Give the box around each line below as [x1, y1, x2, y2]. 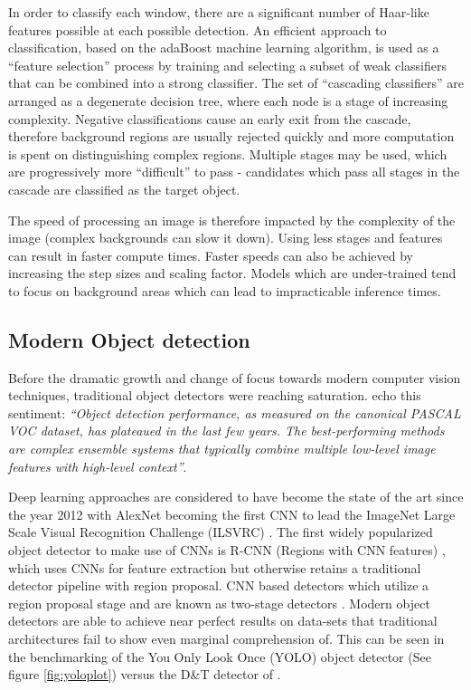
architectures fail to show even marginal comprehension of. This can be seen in [8, 629, 445, 648]
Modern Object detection [8, 325, 250, 353]
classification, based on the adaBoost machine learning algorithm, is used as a [8, 38, 439, 57]
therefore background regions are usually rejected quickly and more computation [8, 127, 455, 146]
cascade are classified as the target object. [8, 179, 240, 198]
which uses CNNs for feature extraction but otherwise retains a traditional [8, 558, 421, 577]
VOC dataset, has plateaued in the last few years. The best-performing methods [8, 421, 445, 440]
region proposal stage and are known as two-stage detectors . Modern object [8, 593, 430, 612]
